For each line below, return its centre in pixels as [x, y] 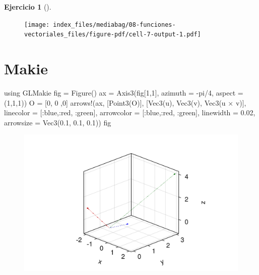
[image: [37, 25]
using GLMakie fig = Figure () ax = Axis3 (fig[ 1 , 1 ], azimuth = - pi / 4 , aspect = [124, 93]
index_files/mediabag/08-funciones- [114, 25]
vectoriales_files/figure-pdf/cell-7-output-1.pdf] [113, 35]
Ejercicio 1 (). [28, 7]
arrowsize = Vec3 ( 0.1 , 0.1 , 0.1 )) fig [58, 122]
